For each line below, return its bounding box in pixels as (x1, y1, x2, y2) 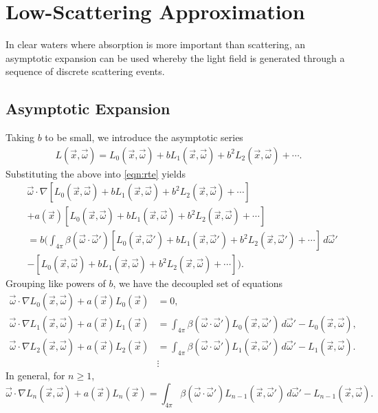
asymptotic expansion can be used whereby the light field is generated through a (5, 50, 345, 65)
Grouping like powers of (5, 276, 106, 290)
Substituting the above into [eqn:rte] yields (5, 166, 186, 180)
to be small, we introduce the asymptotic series (45, 130, 243, 145)
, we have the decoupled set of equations (113, 276, 283, 290)
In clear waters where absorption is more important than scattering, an (5, 37, 306, 52)
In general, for (5, 368, 65, 383)
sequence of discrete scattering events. (5, 64, 165, 78)
